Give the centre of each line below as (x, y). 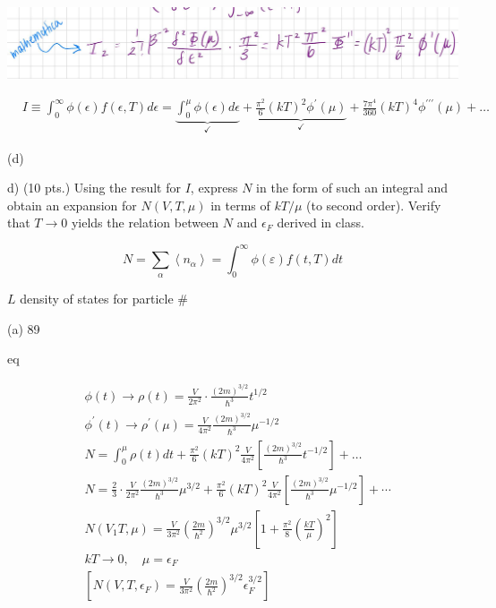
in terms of (240, 205)
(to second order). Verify (374, 205)
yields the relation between (145, 223)
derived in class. (321, 223)
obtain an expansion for (72, 205)
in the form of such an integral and (352, 188)
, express (214, 188)
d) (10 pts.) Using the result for (94, 188)
